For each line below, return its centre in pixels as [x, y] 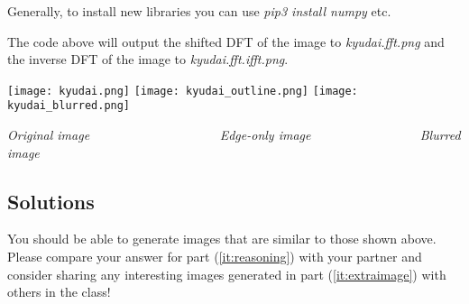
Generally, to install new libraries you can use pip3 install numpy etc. [199, 11]
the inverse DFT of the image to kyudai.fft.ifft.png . [148, 59]
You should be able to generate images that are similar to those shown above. [222, 239]
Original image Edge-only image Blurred [234, 135]
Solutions [51, 201]
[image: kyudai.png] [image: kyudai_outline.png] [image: [183, 91]
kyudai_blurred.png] [69, 106]
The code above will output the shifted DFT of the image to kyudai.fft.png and [226, 41]
